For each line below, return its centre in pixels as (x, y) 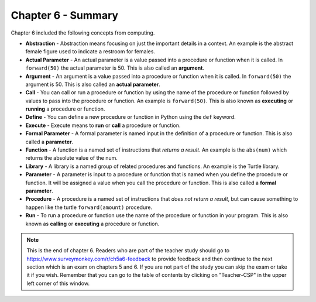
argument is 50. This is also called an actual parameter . (93, 84)
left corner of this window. (58, 283)
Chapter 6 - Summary (65, 15)
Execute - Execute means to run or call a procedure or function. (103, 125)
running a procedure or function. (65, 109)
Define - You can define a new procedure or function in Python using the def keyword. (131, 117)
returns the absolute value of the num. (72, 158)
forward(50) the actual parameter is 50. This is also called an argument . (115, 68)
